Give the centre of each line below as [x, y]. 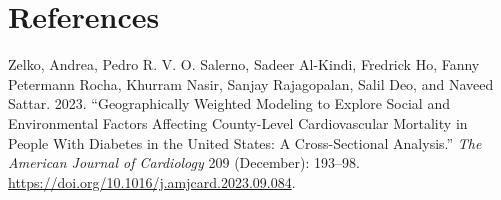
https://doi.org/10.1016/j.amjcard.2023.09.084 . [152, 181]
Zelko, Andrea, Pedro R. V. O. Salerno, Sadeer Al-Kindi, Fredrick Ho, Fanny [244, 64]
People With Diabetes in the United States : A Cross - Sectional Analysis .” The [245, 142]
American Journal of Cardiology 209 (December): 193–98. [184, 162]
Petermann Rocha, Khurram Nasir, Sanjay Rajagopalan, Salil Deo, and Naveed [251, 83]
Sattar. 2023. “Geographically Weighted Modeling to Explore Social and [229, 103]
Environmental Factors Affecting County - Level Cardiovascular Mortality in [238, 122]
